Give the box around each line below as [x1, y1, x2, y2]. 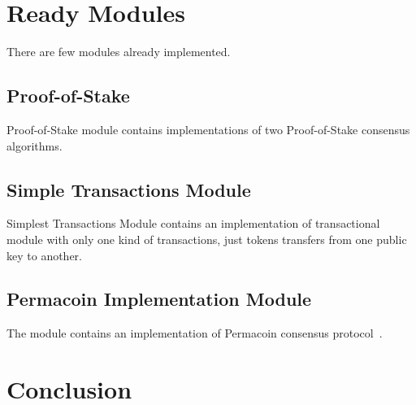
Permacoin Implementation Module [6, 286, 312, 311]
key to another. [6, 246, 82, 263]
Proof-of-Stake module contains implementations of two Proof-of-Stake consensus [6, 120, 410, 137]
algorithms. [6, 137, 63, 154]
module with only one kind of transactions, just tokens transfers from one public [6, 230, 407, 247]
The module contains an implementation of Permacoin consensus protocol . [6, 324, 383, 342]
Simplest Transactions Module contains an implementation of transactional [6, 215, 380, 232]
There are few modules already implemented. [6, 43, 231, 60]
